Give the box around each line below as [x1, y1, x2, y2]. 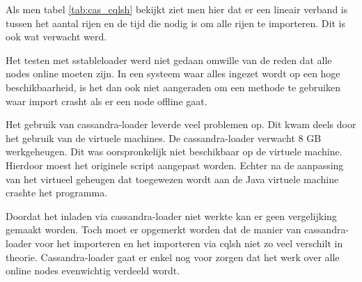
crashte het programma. [6, 185, 108, 200]
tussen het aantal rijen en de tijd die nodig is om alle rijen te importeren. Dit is [6, 15, 345, 30]
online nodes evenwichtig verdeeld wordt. [6, 263, 180, 278]
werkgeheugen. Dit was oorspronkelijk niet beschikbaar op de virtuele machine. [6, 144, 343, 159]
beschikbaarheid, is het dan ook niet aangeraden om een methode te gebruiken [6, 79, 340, 94]
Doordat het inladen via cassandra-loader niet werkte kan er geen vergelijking [6, 208, 337, 223]
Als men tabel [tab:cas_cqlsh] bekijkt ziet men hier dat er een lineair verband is [6, 2, 348, 16]
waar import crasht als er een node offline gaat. [6, 93, 207, 108]
